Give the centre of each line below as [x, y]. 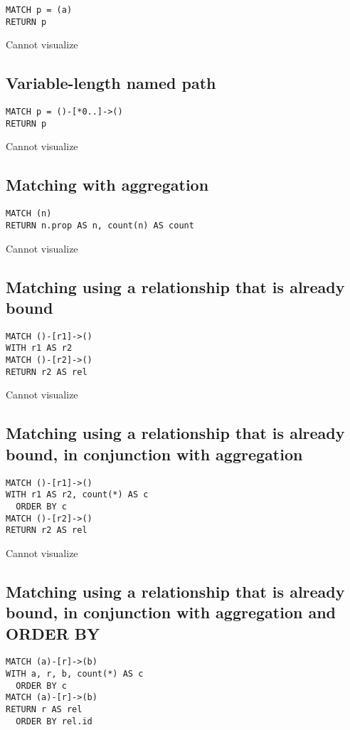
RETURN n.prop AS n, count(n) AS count [100, 225]
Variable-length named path [111, 83]
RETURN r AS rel [44, 710]
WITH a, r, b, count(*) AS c [75, 674]
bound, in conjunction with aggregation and [171, 612]
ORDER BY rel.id [54, 721]
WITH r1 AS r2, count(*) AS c [77, 495]
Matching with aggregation [107, 185]
